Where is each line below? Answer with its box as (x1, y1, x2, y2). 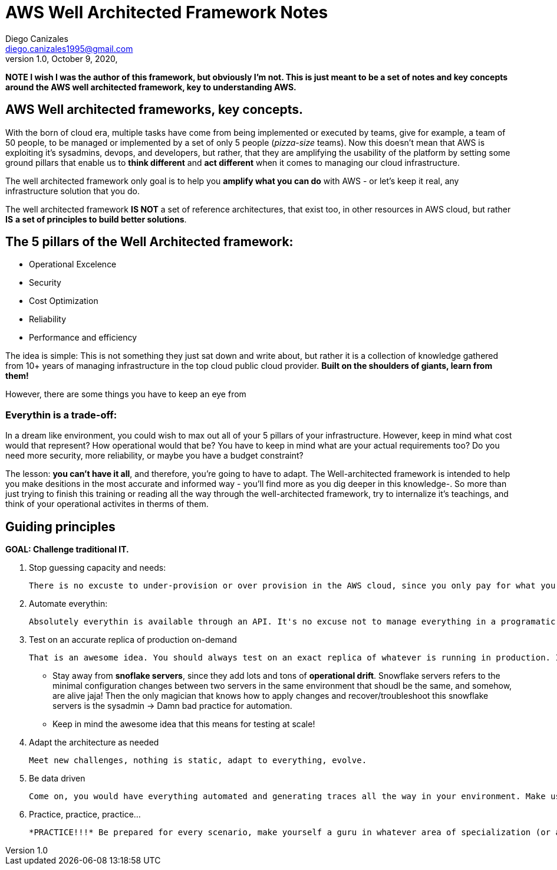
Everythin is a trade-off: (5, 408, 117, 421)
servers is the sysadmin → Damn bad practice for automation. (52, 701, 292, 711)
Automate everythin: (29, 598, 108, 609)
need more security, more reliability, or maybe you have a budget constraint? (5, 450, 304, 461)
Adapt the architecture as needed (29, 737, 159, 748)
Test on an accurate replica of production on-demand (29, 634, 237, 645)
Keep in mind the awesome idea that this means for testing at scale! (52, 719, 315, 730)
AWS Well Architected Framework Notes (5, 2, 328, 22)
